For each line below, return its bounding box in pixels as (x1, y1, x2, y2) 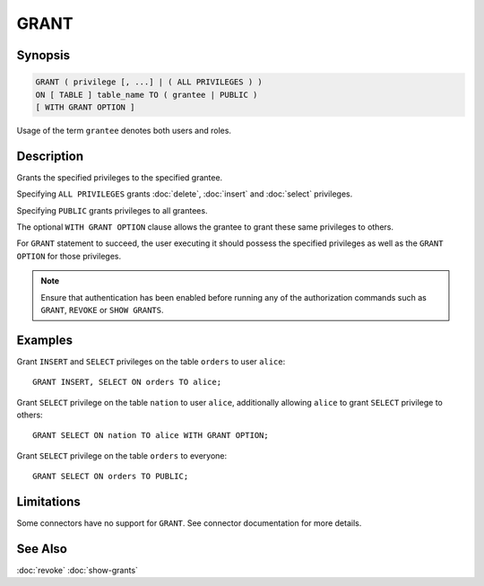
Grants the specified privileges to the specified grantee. (16, 171, 223, 183)
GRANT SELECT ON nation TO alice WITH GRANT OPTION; (32, 431, 269, 441)
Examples (16, 332, 73, 347)
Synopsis (16, 48, 71, 63)
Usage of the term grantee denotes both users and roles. (16, 125, 232, 136)
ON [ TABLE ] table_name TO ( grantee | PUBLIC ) (35, 90, 258, 100)
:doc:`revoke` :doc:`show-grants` (16, 565, 139, 576)
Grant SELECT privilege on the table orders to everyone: (16, 450, 228, 461)
